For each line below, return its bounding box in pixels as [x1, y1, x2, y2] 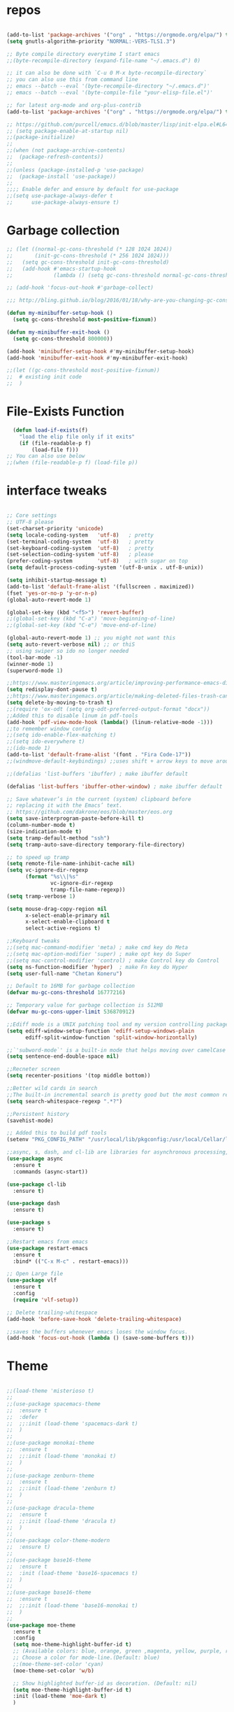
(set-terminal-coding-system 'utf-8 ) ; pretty [6, 538, 154, 545]
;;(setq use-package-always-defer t [6, 192, 113, 199]
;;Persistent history [6, 1110, 70, 1117]
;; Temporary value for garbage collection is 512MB [6, 1002, 163, 1009]
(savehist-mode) [6, 1117, 54, 1124]
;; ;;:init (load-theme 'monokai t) [6, 1452, 117, 1459]
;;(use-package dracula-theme [6, 1504, 95, 1511]
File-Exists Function [6, 404, 125, 420]
